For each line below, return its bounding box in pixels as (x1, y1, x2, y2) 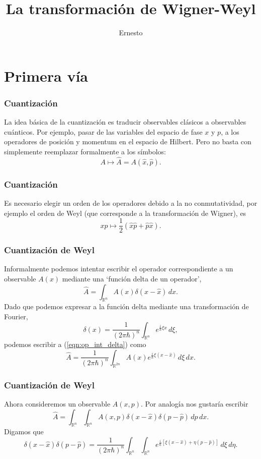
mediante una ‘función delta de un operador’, (62, 273, 202, 283)
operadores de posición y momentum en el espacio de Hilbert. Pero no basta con (4, 136, 251, 147)
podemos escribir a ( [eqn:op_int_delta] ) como (4, 339, 146, 350)
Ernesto (119, 27, 143, 38)
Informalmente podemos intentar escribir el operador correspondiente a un (4, 263, 233, 274)
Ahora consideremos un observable (4, 398, 111, 409)
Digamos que (4, 426, 44, 437)
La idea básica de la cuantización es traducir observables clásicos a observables (4, 117, 246, 127)
